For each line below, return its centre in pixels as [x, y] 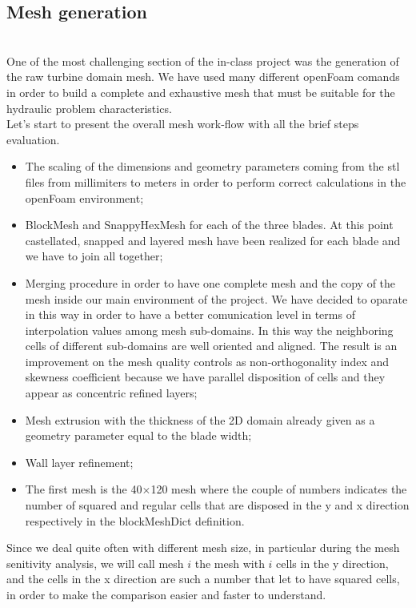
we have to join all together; [94, 256]
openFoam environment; [84, 197]
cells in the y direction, [332, 563]
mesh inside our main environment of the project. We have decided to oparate [216, 298]
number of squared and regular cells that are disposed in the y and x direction [217, 505]
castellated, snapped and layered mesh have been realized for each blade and [213, 240]
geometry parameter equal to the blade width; [138, 435]
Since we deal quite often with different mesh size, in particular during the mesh [203, 548]
